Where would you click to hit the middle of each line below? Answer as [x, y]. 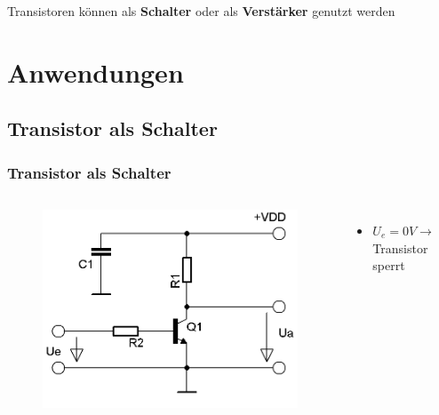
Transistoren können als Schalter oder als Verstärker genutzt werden [201, 11]
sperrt [389, 265]
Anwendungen [96, 72]
